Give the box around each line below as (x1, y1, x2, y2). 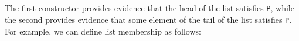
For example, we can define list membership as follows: (5, 25, 201, 37)
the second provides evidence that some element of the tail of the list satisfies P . (5, 13, 292, 25)
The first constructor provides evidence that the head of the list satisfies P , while (5, 2, 294, 14)
